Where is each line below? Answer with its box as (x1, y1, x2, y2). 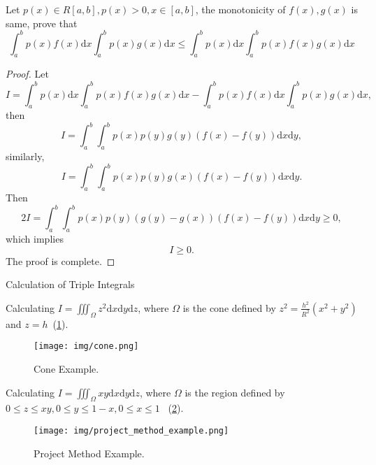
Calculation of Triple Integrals (6, 277, 135, 292)
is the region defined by (185, 385, 285, 399)
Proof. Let (6, 66, 49, 81)
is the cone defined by (182, 300, 276, 315)
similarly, (6, 149, 45, 164)
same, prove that (6, 15, 78, 30)
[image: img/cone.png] (34, 341, 139, 352)
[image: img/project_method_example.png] (34, 425, 229, 436)
